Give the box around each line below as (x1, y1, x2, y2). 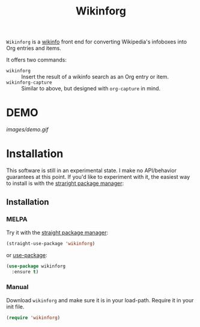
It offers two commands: (6, 56, 67, 64)
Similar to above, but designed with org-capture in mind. (21, 85, 161, 92)
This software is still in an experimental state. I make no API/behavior (6, 167, 177, 174)
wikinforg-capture (6, 79, 52, 86)
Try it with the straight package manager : (6, 229, 109, 236)
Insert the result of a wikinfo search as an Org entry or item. (21, 73, 169, 81)
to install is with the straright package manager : (6, 179, 124, 187)
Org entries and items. (6, 45, 61, 52)
